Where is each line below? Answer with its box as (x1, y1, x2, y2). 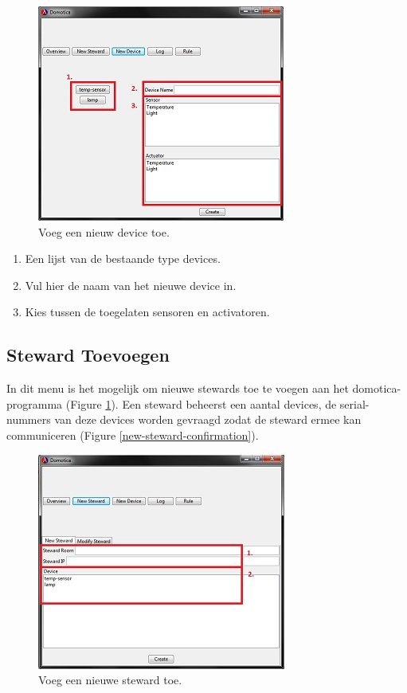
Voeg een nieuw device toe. (38, 223, 170, 240)
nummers (6, 411, 51, 428)
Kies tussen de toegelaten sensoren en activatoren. (25, 303, 270, 320)
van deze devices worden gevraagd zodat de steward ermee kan (54, 411, 362, 428)
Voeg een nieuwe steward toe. (38, 671, 182, 688)
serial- (339, 395, 370, 412)
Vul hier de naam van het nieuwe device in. (25, 276, 237, 293)
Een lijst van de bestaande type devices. (25, 250, 221, 267)
